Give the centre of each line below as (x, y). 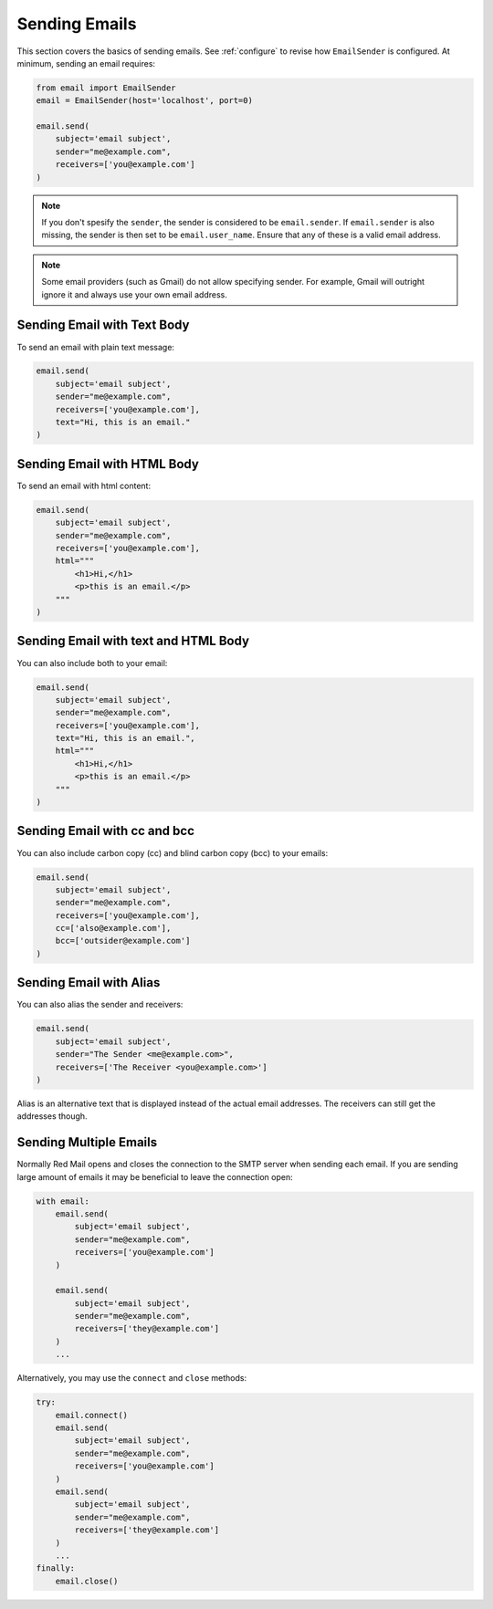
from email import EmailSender (106, 88)
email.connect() (91, 1415)
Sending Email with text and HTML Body (133, 641)
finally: (56, 1568)
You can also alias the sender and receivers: (100, 1005)
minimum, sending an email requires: (86, 63)
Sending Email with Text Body (103, 325)
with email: (63, 1201)
